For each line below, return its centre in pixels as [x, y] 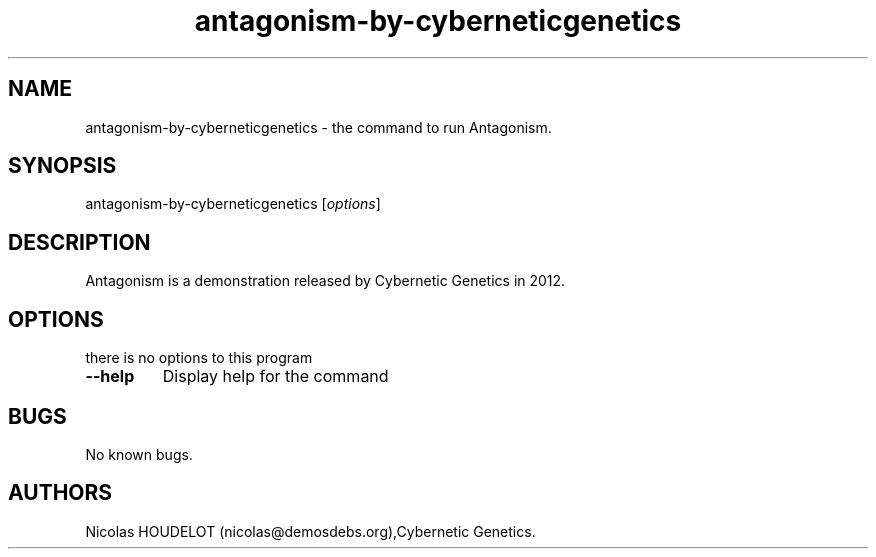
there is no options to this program [199, 358]
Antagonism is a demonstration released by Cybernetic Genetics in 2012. [325, 281]
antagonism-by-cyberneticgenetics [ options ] [233, 204]
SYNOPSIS [62, 166]
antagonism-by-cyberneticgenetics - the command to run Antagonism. [318, 127]
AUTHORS [60, 493]
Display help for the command [275, 376]
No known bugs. [139, 454]
